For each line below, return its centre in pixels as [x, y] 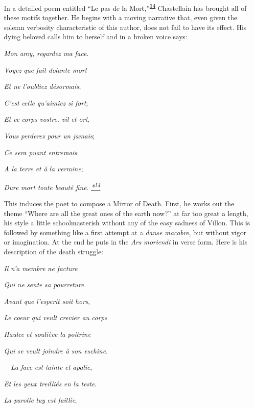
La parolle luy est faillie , [41, 400]
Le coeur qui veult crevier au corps [56, 317]
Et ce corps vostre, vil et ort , [47, 119]
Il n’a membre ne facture [41, 268]
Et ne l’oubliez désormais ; [43, 86]
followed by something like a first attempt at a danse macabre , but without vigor [125, 232]
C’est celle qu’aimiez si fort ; [46, 102]
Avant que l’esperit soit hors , [47, 301]
